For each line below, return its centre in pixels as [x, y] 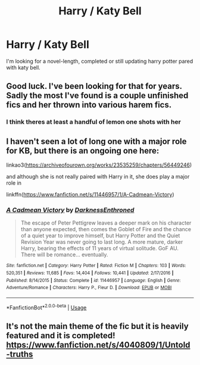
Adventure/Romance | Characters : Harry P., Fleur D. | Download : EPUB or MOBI [89, 288]
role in [14, 183]
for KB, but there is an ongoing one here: [83, 151]
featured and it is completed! [61, 336]
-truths [20, 355]
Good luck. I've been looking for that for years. [94, 86]
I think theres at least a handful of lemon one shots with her [94, 122]
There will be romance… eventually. [64, 254]
